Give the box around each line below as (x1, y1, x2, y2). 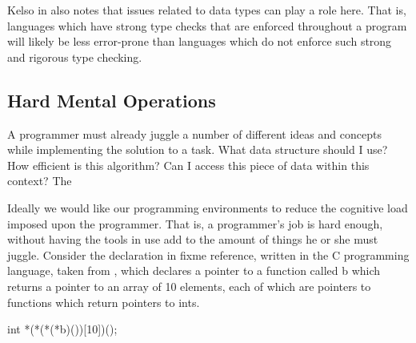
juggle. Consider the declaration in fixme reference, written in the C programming (7, 246, 410, 263)
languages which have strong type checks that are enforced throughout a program (7, 17, 407, 34)
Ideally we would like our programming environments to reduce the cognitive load (7, 199, 408, 216)
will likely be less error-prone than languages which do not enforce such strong (7, 33, 392, 50)
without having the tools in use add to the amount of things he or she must (7, 231, 378, 248)
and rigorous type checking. (7, 48, 142, 65)
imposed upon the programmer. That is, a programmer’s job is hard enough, (7, 215, 383, 232)
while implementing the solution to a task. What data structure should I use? (7, 141, 388, 158)
